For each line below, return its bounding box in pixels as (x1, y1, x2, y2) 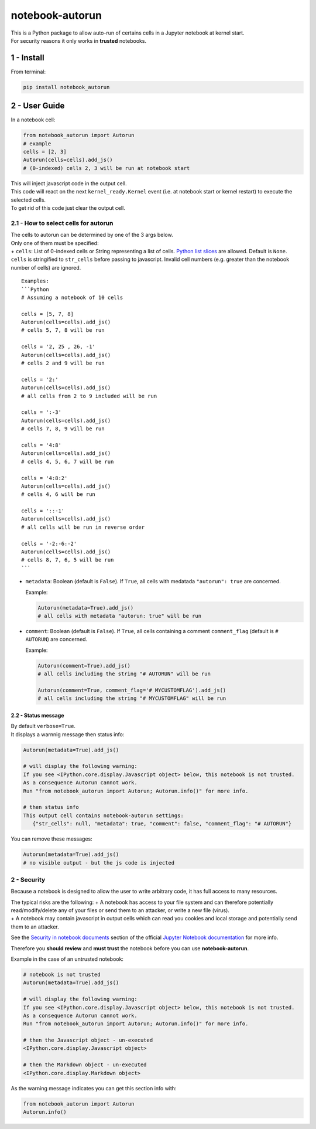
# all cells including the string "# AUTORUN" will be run (37, 671, 211, 677)
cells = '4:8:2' (21, 475, 68, 481)
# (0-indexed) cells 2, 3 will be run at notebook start (23, 165, 190, 171)
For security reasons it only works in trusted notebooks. (11, 37, 146, 44)
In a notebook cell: (11, 116, 56, 123)
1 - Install (11, 53, 44, 63)
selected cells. (11, 196, 46, 203)
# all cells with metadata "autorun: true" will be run (37, 613, 202, 619)
